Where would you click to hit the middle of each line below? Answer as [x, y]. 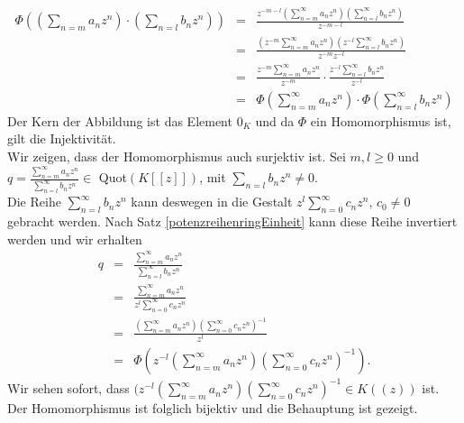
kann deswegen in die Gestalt [212, 202]
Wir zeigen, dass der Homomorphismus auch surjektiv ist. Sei [177, 156]
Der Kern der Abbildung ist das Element [120, 120]
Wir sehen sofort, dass [68, 388]
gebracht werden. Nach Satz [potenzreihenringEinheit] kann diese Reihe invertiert [232, 221]
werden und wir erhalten [75, 239]
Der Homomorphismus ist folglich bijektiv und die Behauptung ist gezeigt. [213, 408]
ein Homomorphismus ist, [381, 120]
